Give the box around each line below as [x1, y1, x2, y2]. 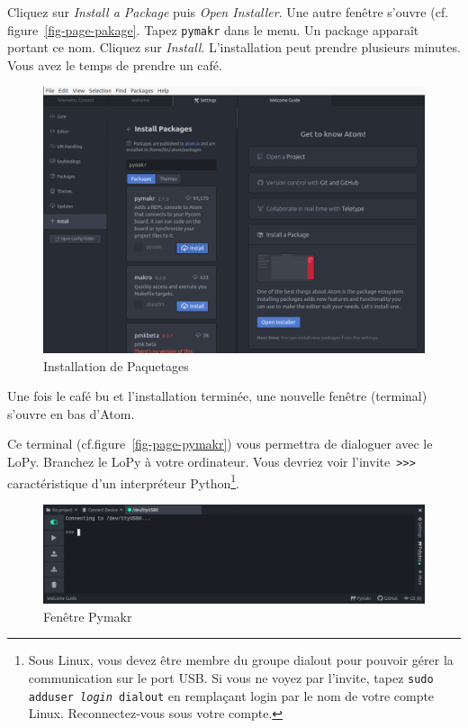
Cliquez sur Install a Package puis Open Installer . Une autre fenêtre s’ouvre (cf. [7, 3, 449, 21]
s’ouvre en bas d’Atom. [7, 404, 135, 423]
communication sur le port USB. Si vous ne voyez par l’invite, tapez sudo [28, 668, 434, 687]
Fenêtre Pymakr [43, 606, 132, 625]
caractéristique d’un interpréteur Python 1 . [7, 470, 239, 492]
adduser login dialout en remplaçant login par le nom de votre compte [28, 686, 435, 705]
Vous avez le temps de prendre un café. [7, 55, 222, 74]
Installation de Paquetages [43, 356, 189, 375]
